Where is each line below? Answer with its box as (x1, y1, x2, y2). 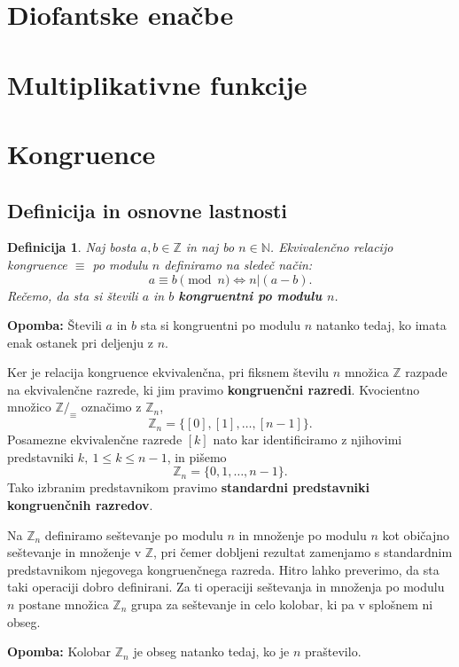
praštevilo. (305, 642, 362, 661)
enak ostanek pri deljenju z (7, 333, 154, 351)
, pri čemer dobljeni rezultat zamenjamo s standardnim (153, 543, 453, 561)
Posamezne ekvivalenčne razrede (7, 430, 183, 449)
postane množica (19, 595, 109, 614)
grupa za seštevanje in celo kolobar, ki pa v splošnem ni (130, 595, 433, 614)
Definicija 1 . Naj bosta (7, 238, 136, 256)
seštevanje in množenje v (7, 543, 142, 561)
